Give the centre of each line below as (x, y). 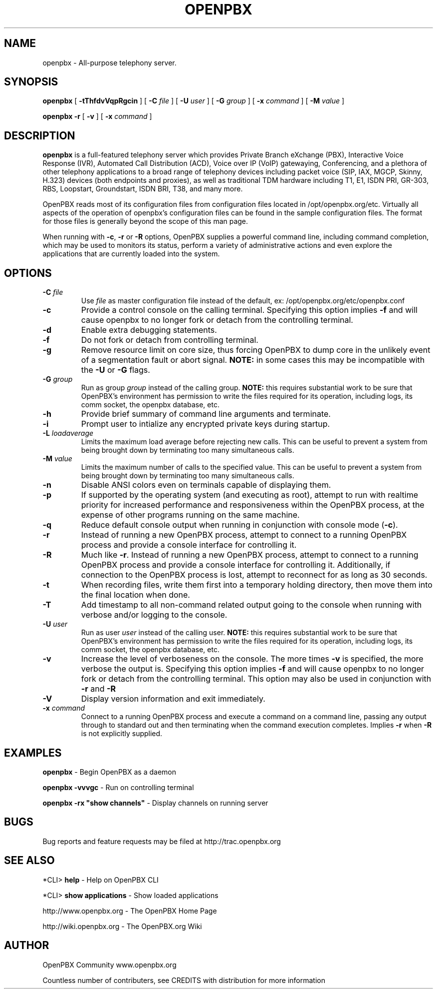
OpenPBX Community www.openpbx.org (109, 965)
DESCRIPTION (40, 135)
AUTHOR (27, 946)
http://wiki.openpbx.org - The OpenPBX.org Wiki (122, 926)
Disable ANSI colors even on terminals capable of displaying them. (206, 485)
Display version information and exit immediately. (173, 699)
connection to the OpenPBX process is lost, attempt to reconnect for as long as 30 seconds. (254, 575)
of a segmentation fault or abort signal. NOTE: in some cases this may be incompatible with (253, 360)
